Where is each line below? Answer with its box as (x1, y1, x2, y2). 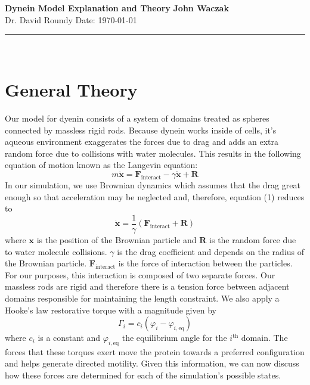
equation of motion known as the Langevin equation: (5, 159, 198, 171)
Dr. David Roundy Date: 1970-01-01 (5, 13, 137, 26)
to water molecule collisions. (5, 245, 107, 257)
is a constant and (38, 331, 101, 344)
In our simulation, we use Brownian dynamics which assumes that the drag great (5, 179, 300, 191)
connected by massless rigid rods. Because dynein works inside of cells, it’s (5, 123, 277, 136)
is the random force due (209, 233, 296, 246)
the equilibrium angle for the (122, 331, 227, 344)
